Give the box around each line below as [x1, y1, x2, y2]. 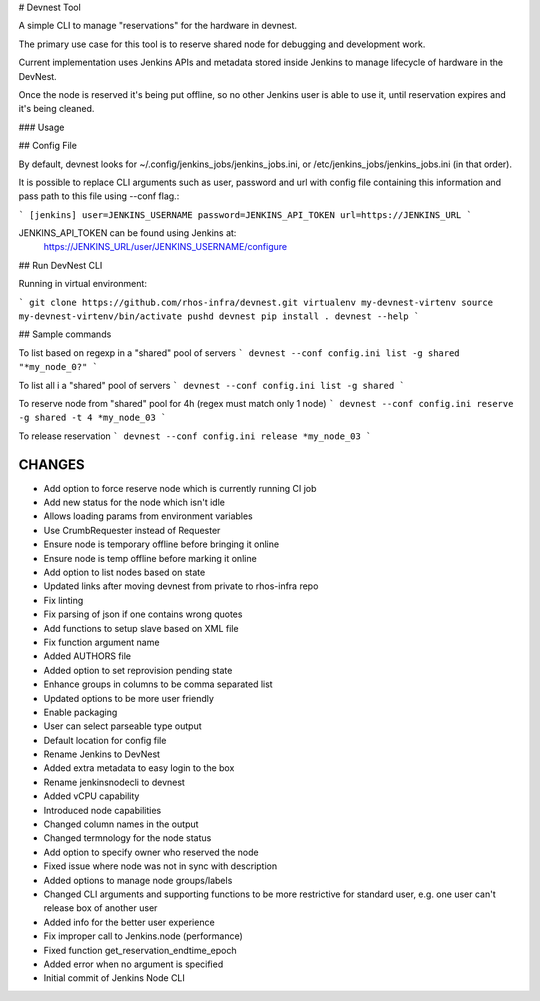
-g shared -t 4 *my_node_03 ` [18, 412, 167, 424]
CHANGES [18, 456, 85, 473]
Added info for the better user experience [43, 916, 215, 928]
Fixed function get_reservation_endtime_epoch [43, 944, 237, 956]
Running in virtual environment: [18, 278, 147, 290]
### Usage [18, 121, 65, 133]
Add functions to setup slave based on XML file [43, 622, 239, 634]
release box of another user [43, 902, 158, 914]
